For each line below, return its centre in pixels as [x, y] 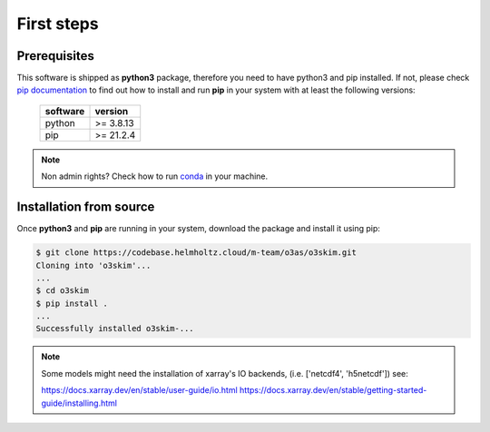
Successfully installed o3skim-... [115, 329]
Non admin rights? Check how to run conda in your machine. [155, 176]
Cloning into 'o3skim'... [93, 265]
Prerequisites [55, 56]
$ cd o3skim [63, 291]
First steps [58, 24]
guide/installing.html [79, 403]
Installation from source [86, 207]
